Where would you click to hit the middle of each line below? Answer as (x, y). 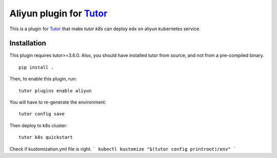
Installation (28, 43)
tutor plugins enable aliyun (55, 91)
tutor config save (42, 114)
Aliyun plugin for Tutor (58, 13)
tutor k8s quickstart (46, 137)
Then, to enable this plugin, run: (43, 79)
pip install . (36, 67)
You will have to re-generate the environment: (58, 102)
